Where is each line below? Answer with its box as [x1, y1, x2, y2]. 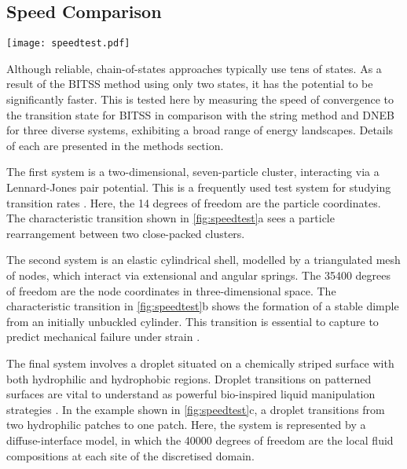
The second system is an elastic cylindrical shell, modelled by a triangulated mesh [6, 251, 401, 268]
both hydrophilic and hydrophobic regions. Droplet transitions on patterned [6, 370, 372, 387]
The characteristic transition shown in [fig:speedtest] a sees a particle [6, 210, 335, 226]
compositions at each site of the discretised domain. [6, 447, 255, 464]
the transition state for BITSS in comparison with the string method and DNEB [6, 106, 394, 123]
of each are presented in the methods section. [6, 137, 224, 153]
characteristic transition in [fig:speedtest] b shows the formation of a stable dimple [6, 298, 399, 314]
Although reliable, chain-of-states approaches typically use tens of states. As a [6, 60, 382, 76]
